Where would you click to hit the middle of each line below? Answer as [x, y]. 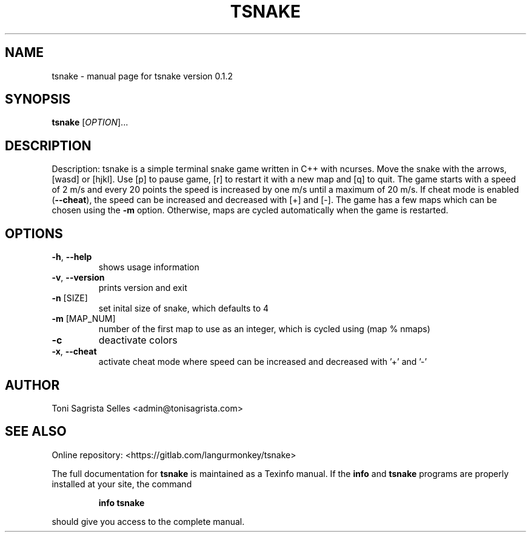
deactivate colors [138, 340]
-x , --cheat [74, 352]
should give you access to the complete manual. [148, 521]
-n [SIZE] [70, 298]
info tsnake [122, 502]
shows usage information [149, 267]
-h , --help [72, 257]
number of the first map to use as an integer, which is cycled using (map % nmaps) [264, 329]
